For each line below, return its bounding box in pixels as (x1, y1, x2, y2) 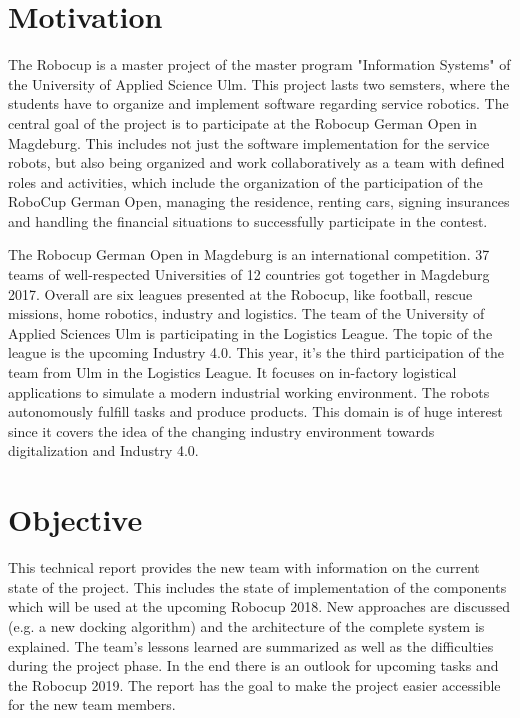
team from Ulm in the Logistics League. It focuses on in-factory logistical (8, 362, 457, 383)
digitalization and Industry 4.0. (8, 440, 199, 461)
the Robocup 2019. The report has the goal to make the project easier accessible (8, 674, 501, 695)
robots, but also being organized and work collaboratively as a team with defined (8, 152, 505, 173)
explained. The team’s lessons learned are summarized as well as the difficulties (8, 635, 494, 656)
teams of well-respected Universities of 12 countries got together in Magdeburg (8, 264, 490, 285)
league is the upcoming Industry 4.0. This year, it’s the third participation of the (8, 342, 504, 363)
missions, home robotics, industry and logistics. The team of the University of (8, 303, 485, 324)
